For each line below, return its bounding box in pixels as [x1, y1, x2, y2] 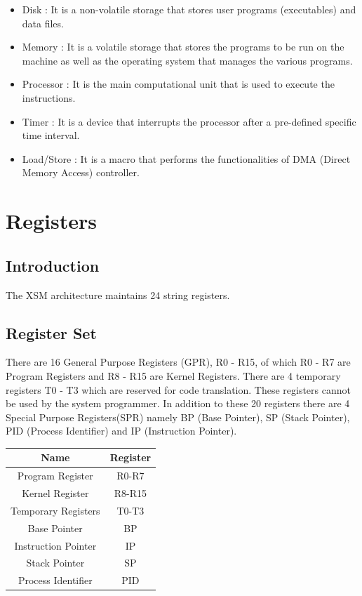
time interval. [22, 128, 80, 143]
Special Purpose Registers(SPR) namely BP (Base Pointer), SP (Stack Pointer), [6, 409, 350, 424]
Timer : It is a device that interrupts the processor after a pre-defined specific [22, 114, 356, 128]
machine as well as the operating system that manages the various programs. [22, 53, 353, 67]
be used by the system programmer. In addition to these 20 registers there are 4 [6, 396, 350, 411]
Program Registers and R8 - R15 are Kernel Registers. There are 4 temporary [6, 368, 341, 383]
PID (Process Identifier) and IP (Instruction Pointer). [6, 423, 237, 438]
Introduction [6, 254, 100, 276]
